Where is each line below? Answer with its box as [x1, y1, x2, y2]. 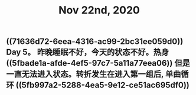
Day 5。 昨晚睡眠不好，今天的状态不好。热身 [6, 48, 169, 57]
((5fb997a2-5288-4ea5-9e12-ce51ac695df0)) [15, 80, 190, 90]
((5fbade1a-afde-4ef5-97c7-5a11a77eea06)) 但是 [6, 58, 190, 68]
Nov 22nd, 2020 [58, 4, 140, 17]
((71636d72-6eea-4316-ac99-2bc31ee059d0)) [6, 36, 184, 47]
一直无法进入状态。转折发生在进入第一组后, [6, 69, 164, 79]
